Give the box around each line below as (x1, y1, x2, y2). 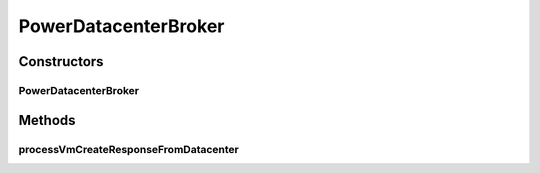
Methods (18, 111, 76, 129)
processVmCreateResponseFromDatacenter (18, 142, 239, 156)
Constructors (18, 53, 104, 70)
